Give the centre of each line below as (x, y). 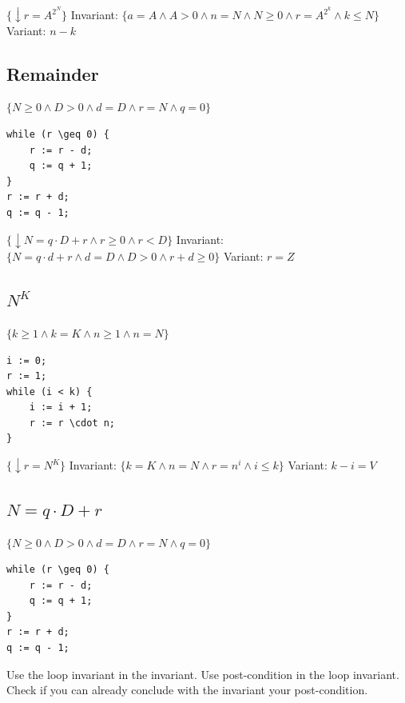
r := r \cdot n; (72, 423)
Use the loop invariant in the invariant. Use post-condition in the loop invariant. (203, 674)
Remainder (53, 73)
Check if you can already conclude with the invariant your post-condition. (187, 690)
